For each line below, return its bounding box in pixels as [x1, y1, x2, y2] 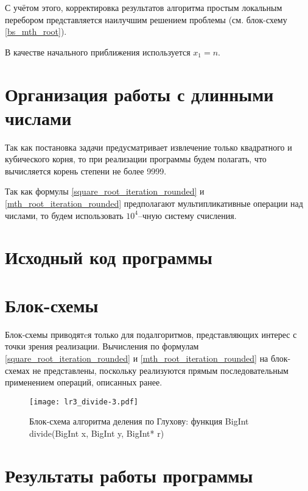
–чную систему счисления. [138, 209, 237, 221]
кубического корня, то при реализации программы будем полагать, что [5, 152, 267, 165]
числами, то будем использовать [5, 209, 124, 221]
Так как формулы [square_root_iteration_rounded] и [5, 185, 205, 198]
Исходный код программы [5, 245, 212, 270]
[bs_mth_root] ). [5, 25, 67, 38]
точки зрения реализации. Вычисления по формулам [5, 340, 199, 353]
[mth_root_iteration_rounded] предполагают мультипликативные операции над [5, 197, 303, 210]
